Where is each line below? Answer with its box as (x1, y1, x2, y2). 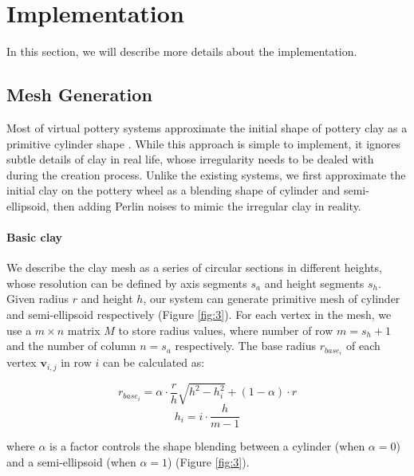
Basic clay (6, 229, 63, 246)
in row (61, 354, 92, 371)
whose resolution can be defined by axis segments (6, 274, 247, 291)
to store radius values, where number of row (118, 321, 333, 338)
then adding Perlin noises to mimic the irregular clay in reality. (53, 197, 361, 214)
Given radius (6, 290, 69, 307)
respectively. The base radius (175, 337, 317, 354)
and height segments (264, 274, 365, 291)
